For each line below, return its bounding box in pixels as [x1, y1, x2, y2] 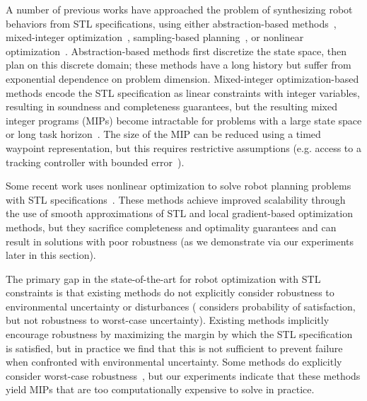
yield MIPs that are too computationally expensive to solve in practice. [6, 382, 315, 397]
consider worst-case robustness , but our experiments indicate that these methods [6, 368, 361, 383]
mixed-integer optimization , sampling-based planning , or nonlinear [6, 30, 304, 45]
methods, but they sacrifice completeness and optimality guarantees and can [6, 219, 337, 234]
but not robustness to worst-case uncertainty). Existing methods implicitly [6, 313, 330, 327]
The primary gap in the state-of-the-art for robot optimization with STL [6, 271, 321, 286]
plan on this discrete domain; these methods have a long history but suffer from [6, 57, 351, 72]
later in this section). [6, 248, 96, 262]
